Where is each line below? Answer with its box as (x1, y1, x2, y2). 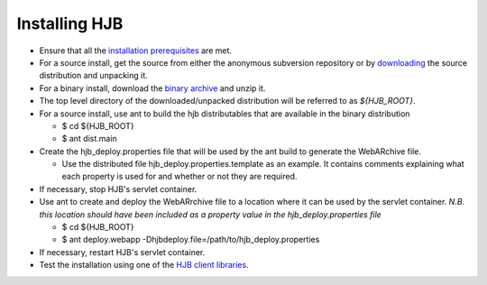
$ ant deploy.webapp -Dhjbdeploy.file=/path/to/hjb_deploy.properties (61, 234, 320, 245)
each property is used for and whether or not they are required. (61, 171, 298, 182)
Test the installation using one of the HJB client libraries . (39, 260, 249, 271)
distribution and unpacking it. (39, 70, 148, 81)
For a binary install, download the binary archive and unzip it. (39, 82, 266, 94)
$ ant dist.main (61, 133, 117, 144)
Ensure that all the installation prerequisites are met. (39, 45, 233, 56)
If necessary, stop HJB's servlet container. (39, 183, 198, 194)
